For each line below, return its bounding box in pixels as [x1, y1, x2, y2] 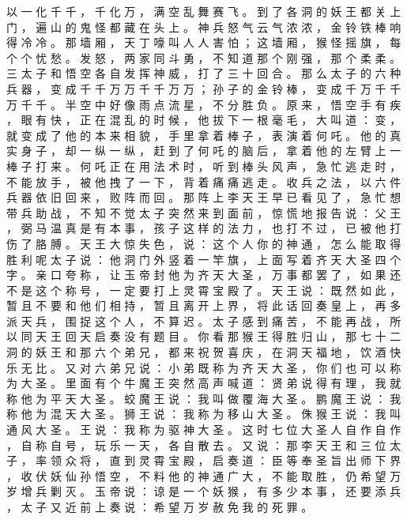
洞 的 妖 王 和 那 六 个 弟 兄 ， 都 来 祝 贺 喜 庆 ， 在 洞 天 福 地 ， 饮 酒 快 [6, 344, 401, 360]
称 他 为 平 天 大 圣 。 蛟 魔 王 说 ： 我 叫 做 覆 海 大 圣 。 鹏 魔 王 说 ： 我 [6, 390, 401, 406]
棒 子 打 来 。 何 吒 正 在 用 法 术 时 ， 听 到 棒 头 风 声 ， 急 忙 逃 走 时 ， [6, 157, 401, 174]
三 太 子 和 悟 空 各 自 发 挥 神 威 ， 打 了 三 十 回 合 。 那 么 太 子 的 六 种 [6, 65, 401, 81]
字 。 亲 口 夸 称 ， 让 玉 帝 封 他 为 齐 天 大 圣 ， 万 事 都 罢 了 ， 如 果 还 [6, 266, 401, 283]
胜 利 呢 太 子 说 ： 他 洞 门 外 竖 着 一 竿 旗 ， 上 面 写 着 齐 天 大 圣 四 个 [6, 251, 401, 267]
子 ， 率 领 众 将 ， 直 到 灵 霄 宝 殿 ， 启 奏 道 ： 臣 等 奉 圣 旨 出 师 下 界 [6, 452, 401, 469]
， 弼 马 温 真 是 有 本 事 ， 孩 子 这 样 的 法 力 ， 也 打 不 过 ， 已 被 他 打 [6, 220, 401, 236]
